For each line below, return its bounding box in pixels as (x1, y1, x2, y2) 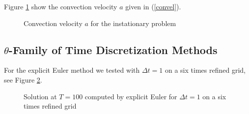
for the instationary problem (90, 18, 176, 28)
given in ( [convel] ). (125, 1, 181, 11)
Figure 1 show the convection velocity (4, 1, 117, 11)
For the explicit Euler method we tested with (4, 65, 140, 75)
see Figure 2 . (4, 74, 42, 85)
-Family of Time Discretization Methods (8, 42, 218, 57)
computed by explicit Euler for (84, 91, 177, 101)
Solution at (24, 91, 57, 101)
